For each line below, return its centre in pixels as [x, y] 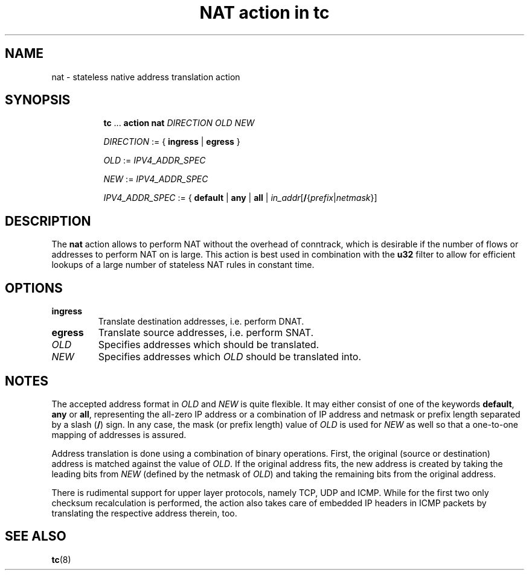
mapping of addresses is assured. [119, 434]
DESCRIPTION [48, 221]
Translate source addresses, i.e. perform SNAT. [206, 333]
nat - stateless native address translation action [146, 77]
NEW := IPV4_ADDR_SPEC [156, 179]
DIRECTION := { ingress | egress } [172, 142]
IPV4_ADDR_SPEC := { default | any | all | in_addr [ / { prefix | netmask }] [240, 198]
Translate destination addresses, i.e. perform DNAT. [201, 322]
